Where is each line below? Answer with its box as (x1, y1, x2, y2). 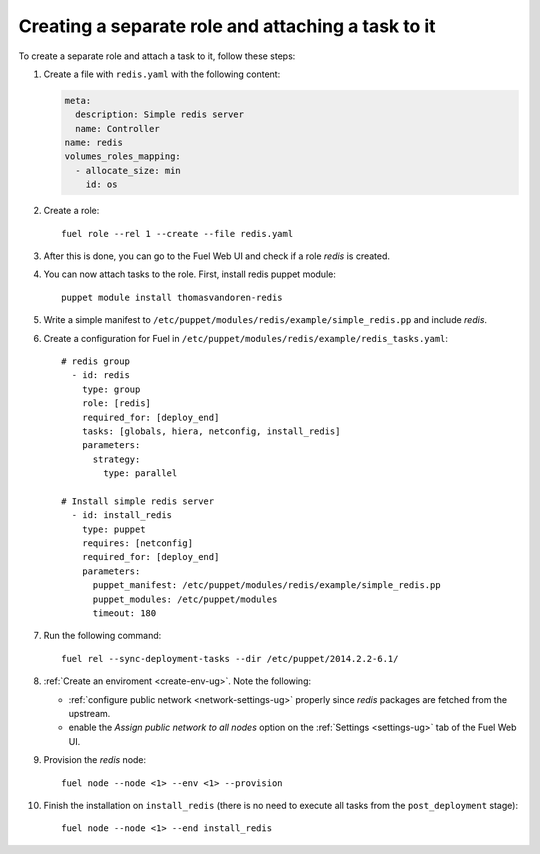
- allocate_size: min (75, 165, 182, 176)
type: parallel (103, 468, 178, 479)
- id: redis (71, 370, 130, 381)
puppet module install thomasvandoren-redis (61, 291, 284, 303)
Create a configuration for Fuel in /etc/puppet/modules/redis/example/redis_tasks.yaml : (43, 332, 449, 344)
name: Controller (75, 123, 160, 134)
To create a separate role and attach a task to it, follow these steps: (18, 50, 296, 62)
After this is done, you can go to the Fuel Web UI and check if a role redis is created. (43, 250, 390, 262)
